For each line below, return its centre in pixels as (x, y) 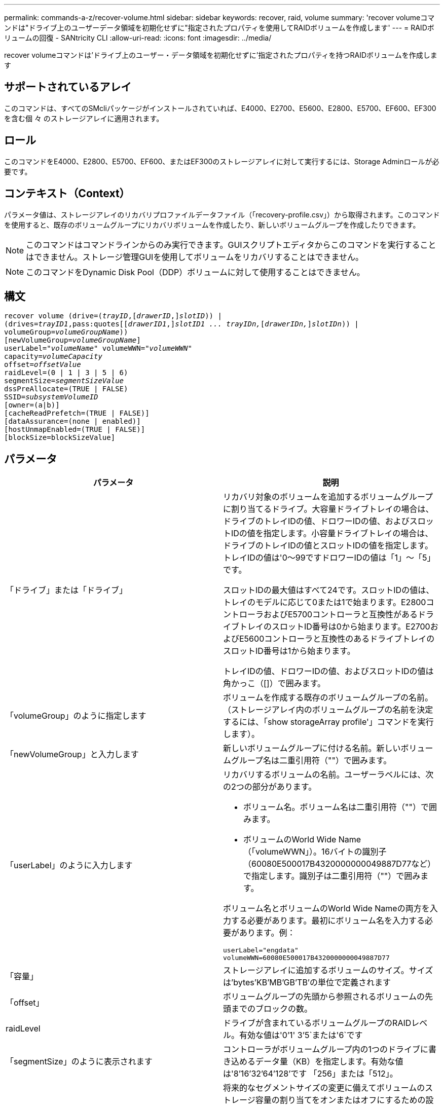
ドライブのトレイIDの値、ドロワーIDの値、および (316, 521)
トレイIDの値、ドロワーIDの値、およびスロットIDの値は (328, 671)
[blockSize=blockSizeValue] (60, 438)
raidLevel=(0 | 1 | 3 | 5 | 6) (66, 373)
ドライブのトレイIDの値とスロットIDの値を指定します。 (328, 546)
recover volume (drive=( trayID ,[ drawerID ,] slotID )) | (113, 316)
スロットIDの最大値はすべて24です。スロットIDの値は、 (329, 590)
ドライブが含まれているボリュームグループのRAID (317, 1023)
